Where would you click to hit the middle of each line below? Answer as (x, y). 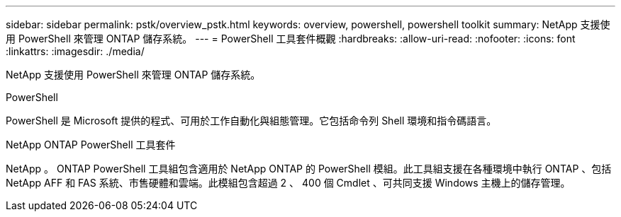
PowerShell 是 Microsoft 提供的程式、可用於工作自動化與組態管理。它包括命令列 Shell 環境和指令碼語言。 (251, 121)
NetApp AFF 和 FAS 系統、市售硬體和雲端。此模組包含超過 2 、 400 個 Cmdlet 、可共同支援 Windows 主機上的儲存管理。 (288, 183)
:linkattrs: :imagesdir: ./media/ (75, 51)
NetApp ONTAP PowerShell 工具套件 (91, 145)
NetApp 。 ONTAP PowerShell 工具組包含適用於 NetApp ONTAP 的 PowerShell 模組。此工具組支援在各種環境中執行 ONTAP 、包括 (309, 169)
